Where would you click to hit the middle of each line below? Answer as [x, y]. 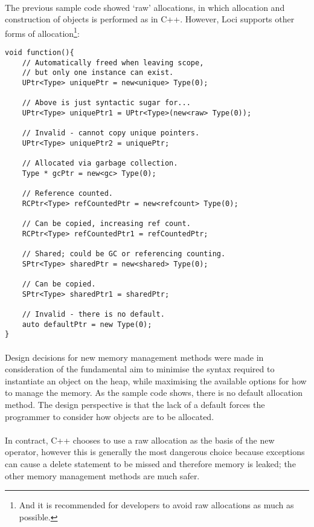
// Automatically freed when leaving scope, [113, 63]
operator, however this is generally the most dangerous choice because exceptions [155, 452]
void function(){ [40, 53]
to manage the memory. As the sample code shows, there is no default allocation [154, 393]
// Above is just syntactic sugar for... [106, 103]
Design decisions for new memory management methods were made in [134, 357]
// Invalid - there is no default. [93, 315]
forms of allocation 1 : [42, 32]
